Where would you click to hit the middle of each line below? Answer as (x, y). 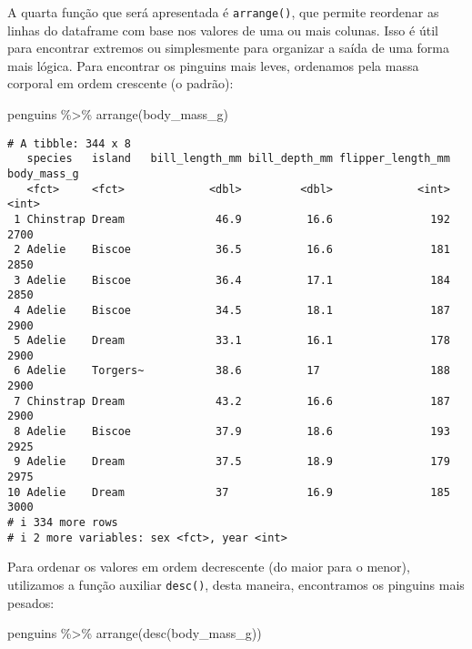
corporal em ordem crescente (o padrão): (121, 83)
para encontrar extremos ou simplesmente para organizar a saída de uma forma (228, 48)
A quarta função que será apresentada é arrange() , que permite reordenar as (223, 12)
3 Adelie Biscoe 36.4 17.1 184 (232, 280)
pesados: (31, 602)
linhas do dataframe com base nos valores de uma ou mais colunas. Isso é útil (223, 30)
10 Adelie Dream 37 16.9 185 (229, 492)
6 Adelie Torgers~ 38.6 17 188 (232, 371)
